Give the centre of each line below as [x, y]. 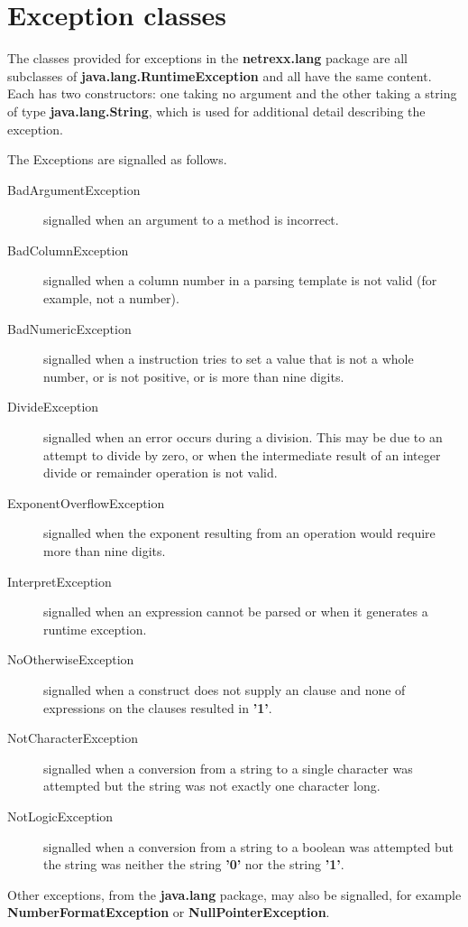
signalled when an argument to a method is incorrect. [191, 220]
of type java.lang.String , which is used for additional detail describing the [216, 111]
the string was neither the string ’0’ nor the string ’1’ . [194, 864]
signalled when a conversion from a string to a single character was [228, 768]
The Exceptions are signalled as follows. [117, 159]
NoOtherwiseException [71, 659]
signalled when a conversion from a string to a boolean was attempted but [249, 846]
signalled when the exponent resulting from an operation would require [239, 533]
